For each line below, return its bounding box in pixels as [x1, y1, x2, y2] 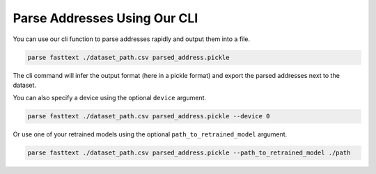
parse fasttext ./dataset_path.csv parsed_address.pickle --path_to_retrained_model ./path [27, 149, 351, 157]
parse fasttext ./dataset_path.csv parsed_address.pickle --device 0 [27, 112, 270, 120]
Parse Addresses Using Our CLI [13, 10, 198, 26]
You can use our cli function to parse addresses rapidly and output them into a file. [13, 35, 251, 43]
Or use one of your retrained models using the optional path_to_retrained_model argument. [13, 130, 288, 139]
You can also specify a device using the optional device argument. [13, 94, 207, 102]
